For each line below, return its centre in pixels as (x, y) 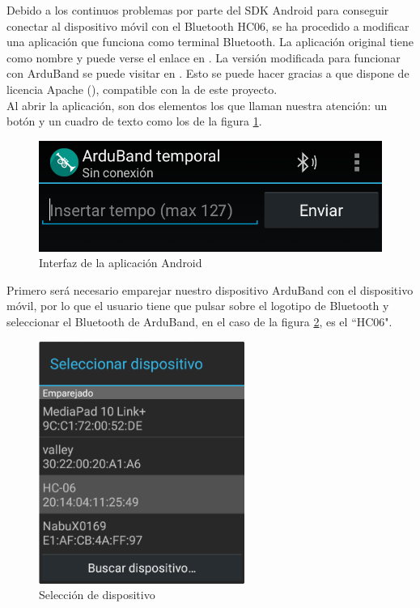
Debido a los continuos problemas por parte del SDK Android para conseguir (198, 10)
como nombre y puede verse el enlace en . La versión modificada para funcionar (204, 57)
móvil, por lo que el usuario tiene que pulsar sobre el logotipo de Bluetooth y (198, 306)
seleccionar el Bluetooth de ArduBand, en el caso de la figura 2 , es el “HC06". (199, 322)
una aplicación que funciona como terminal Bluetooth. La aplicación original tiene (210, 42)
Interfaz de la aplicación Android (121, 263)
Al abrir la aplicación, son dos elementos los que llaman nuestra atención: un (197, 105)
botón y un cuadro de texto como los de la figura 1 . (134, 121)
